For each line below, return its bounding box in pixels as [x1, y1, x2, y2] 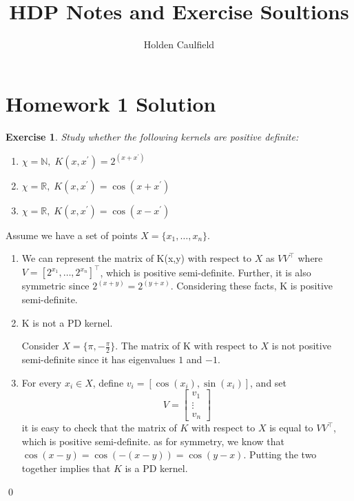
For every [21, 375, 62, 389]
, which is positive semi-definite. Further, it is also [100, 265, 311, 279]
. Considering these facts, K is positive [170, 278, 333, 293]
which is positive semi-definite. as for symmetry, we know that [21, 433, 284, 448]
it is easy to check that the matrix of [21, 420, 177, 435]
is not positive [271, 338, 331, 353]
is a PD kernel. [125, 461, 188, 476]
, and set [250, 375, 287, 389]
